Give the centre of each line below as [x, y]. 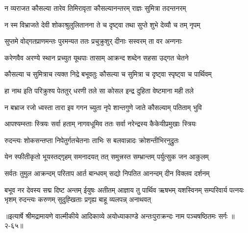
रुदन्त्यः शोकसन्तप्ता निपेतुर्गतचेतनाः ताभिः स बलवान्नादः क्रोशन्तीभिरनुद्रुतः [92, 140]
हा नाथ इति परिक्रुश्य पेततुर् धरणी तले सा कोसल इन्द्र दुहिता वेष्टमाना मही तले [99, 90]
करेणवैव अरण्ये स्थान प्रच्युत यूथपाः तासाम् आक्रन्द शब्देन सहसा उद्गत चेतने [97, 57]
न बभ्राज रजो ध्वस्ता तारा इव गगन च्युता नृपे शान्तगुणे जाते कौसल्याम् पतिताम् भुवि [103, 107]
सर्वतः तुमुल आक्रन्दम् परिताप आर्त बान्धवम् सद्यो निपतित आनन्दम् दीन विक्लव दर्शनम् [107, 173]
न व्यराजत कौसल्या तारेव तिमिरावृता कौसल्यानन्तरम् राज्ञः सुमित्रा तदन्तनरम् [95, 8]
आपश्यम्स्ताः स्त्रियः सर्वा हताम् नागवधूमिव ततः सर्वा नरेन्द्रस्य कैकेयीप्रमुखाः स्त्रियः [100, 124]
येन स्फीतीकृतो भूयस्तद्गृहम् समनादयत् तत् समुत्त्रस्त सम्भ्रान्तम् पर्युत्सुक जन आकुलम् [107, 157]
